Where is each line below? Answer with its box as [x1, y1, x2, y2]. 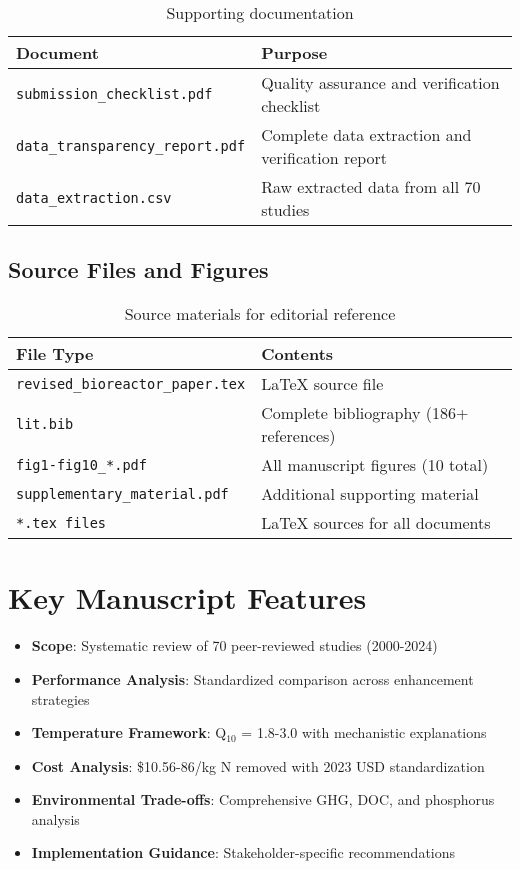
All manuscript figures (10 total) [261, 453, 489, 477]
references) [261, 424, 336, 448]
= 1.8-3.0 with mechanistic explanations [241, 722, 487, 743]
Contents [261, 342, 334, 366]
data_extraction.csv [16, 190, 172, 206]
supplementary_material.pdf [16, 485, 229, 502]
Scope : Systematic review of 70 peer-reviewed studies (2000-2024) [31, 635, 438, 656]
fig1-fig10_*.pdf [16, 456, 147, 473]
